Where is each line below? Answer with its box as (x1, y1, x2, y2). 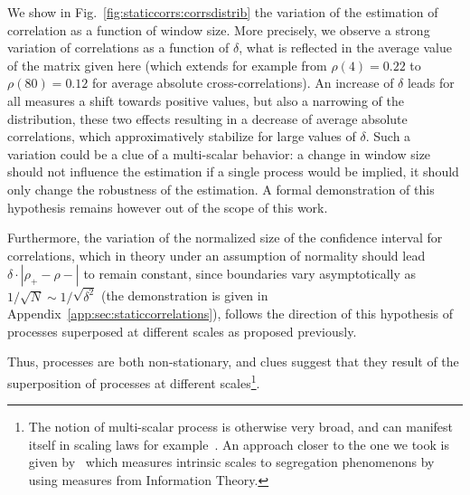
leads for (407, 73, 455, 92)
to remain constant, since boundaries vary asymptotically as (83, 264, 416, 283)
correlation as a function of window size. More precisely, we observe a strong (7, 20, 430, 39)
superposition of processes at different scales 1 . (7, 370, 260, 392)
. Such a (365, 127, 411, 146)
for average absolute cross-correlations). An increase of (91, 73, 394, 92)
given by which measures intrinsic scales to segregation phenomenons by (28, 452, 435, 471)
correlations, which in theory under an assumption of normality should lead (7, 245, 426, 264)
